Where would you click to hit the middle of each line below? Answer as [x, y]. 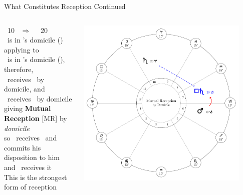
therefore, [19, 69]
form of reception [31, 187]
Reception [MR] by [36, 118]
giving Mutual [28, 108]
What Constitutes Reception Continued [65, 6]
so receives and [31, 138]
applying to [22, 49]
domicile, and [25, 89]
